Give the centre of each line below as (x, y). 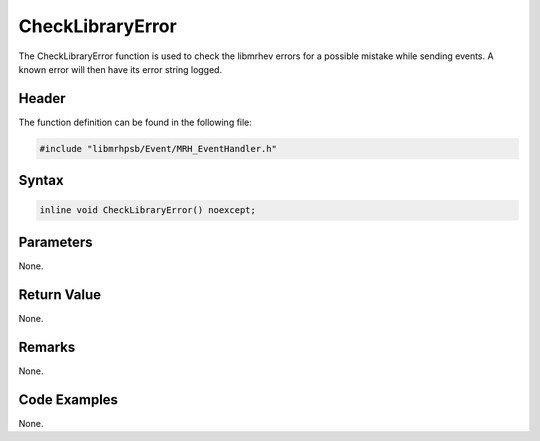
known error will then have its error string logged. (120, 69)
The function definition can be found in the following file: (135, 122)
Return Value (60, 294)
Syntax (41, 180)
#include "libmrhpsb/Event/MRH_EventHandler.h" (158, 148)
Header (42, 98)
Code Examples (68, 399)
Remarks (47, 346)
